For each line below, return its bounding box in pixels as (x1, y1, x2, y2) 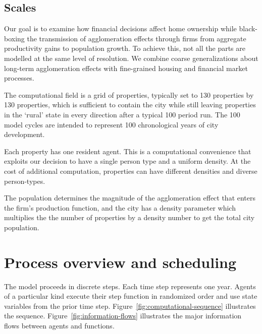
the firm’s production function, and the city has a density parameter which (4, 202, 236, 213)
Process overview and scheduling (4, 251, 237, 272)
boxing (4, 33, 25, 43)
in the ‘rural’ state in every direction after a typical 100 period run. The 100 (4, 109, 240, 119)
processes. (4, 73, 34, 83)
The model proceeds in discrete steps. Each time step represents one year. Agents (4, 281, 256, 291)
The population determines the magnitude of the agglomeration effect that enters (4, 192, 256, 203)
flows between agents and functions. (4, 320, 115, 330)
